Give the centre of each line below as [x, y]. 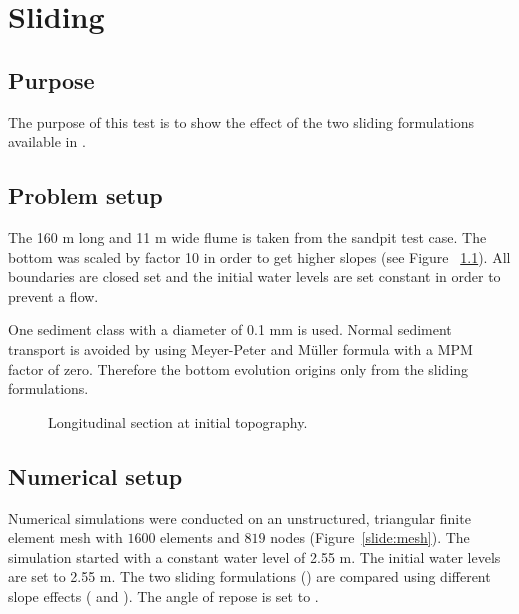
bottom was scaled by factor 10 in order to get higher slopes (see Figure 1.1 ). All [259, 256]
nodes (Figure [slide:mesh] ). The [370, 537]
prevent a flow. [53, 295]
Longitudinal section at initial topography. [178, 421]
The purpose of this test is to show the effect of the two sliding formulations [241, 121]
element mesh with [65, 537]
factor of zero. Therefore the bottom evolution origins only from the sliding [238, 368]
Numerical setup [95, 475]
